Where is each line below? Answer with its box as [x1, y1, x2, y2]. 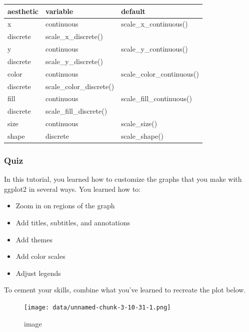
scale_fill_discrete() [45, 106, 107, 116]
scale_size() [121, 118, 157, 129]
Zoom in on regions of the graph [15, 200, 115, 211]
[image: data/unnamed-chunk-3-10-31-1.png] [24, 304, 171, 311]
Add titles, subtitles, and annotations [15, 217, 130, 228]
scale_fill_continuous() [121, 93, 192, 104]
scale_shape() [121, 130, 164, 141]
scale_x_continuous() [121, 19, 188, 29]
